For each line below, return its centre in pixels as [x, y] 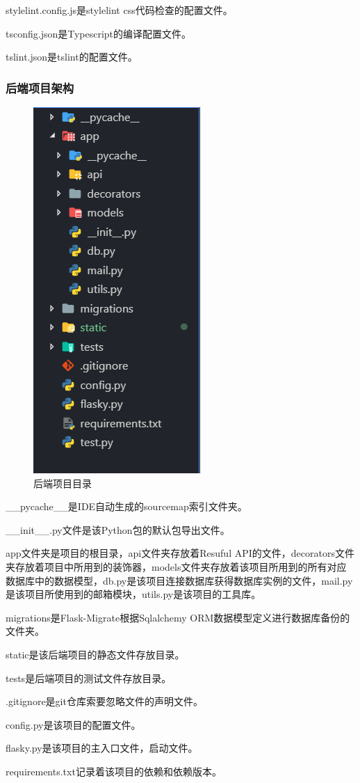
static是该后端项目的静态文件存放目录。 [95, 654]
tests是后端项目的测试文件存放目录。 [89, 678]
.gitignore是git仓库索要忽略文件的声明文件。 [104, 701]
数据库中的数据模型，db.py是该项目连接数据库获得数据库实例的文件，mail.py [179, 580]
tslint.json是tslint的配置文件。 [72, 57]
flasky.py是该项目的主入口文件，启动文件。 [102, 748]
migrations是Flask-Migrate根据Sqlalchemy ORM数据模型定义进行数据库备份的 [178, 617]
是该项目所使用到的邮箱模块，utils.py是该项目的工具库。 [133, 594]
